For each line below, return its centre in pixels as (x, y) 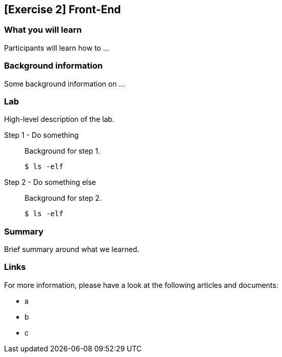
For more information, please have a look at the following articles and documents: (141, 285)
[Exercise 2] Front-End (63, 9)
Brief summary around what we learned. (72, 249)
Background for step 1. (63, 151)
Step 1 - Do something (41, 135)
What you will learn (43, 30)
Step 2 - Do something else (50, 182)
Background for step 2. (63, 198)
